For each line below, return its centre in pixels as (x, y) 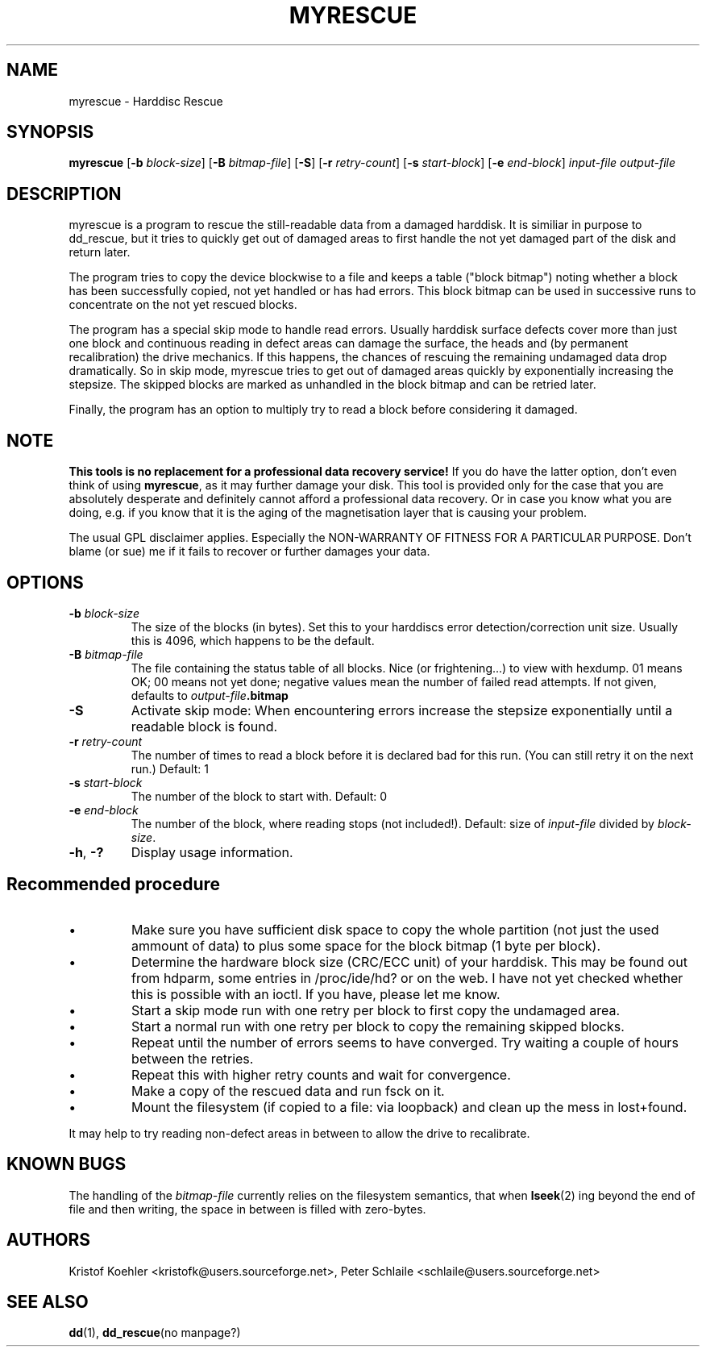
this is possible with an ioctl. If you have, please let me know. (316, 994)
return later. (100, 252)
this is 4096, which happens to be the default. (253, 640)
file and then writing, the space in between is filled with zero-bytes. (247, 1209)
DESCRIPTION (64, 194)
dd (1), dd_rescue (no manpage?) (155, 1333)
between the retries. (193, 1058)
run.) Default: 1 (170, 768)
